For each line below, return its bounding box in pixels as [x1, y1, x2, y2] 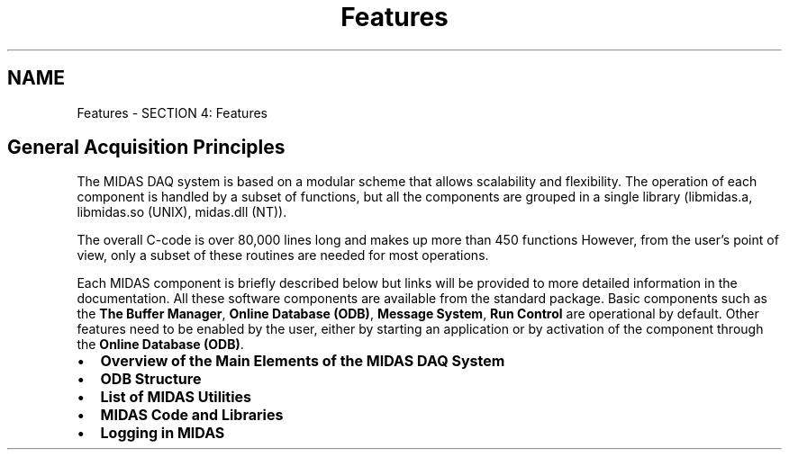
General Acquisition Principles [7, 136, 286, 159]
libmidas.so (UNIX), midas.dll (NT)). [77, 204, 287, 220]
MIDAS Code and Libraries [100, 406, 284, 425]
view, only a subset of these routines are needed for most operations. [77, 247, 489, 264]
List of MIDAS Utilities [100, 388, 251, 407]
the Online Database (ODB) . [77, 336, 244, 353]
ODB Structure [100, 370, 202, 389]
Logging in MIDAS [100, 424, 225, 443]
